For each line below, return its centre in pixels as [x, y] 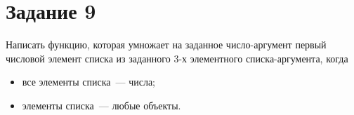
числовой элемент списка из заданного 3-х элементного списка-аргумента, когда [177, 58]
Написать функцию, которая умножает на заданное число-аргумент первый [166, 45]
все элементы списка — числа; [89, 82]
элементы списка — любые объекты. [101, 105]
